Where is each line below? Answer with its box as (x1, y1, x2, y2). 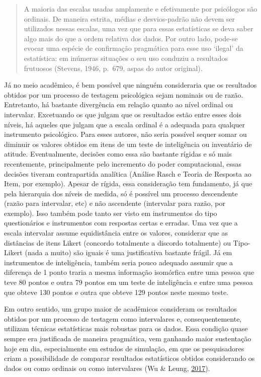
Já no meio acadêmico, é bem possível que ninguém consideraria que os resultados (4, 80, 257, 90)
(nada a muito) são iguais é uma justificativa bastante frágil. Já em (25, 247, 232, 258)
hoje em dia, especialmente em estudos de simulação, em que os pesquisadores (4, 343, 244, 353)
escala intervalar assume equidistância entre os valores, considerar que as (4, 228, 228, 238)
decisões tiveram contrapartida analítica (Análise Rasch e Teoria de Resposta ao (4, 168, 251, 179)
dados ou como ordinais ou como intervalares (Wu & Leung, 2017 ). (4, 362, 210, 373)
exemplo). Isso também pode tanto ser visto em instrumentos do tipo (4, 207, 217, 218)
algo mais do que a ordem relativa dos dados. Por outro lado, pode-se (24, 33, 238, 43)
